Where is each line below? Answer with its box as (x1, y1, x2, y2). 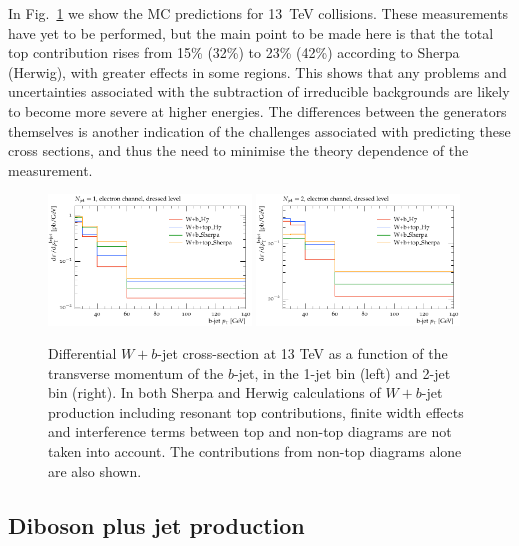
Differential (48, 343, 117, 364)
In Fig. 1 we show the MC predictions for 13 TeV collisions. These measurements (8, 3, 509, 23)
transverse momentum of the (48, 362, 224, 383)
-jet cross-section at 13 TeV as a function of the (157, 343, 448, 364)
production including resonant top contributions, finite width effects (48, 401, 464, 422)
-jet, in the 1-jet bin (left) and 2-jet (233, 362, 451, 383)
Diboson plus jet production (8, 509, 305, 540)
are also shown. (48, 460, 142, 481)
